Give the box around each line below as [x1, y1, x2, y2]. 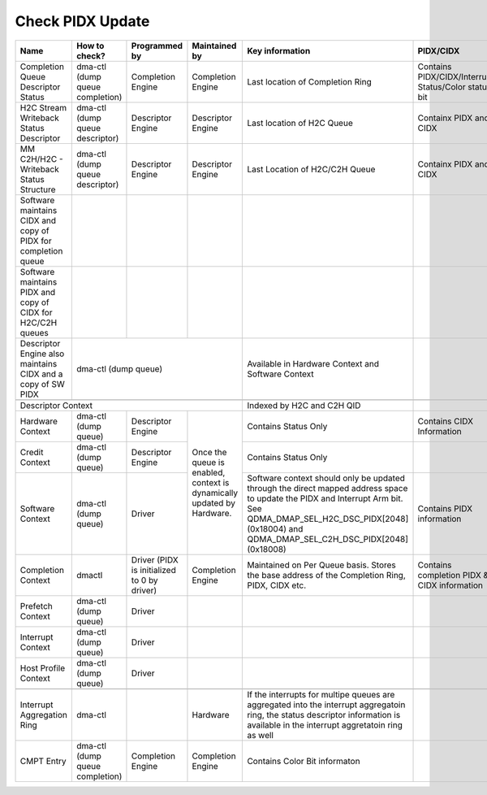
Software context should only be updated [247, 472, 406, 484]
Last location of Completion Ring [247, 76, 373, 87]
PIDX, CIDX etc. [247, 580, 307, 591]
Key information [247, 45, 311, 56]
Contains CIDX [417, 415, 474, 427]
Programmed [131, 40, 183, 51]
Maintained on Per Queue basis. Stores [247, 559, 397, 571]
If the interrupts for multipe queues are [247, 689, 395, 700]
